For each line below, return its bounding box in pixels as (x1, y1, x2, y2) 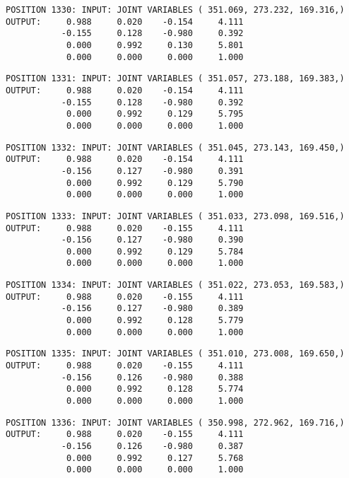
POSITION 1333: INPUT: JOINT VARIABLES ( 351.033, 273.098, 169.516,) (6, 211, 345, 221)
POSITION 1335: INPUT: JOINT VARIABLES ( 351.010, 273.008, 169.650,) (6, 349, 345, 359)
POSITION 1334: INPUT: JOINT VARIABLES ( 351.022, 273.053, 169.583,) (6, 280, 345, 291)
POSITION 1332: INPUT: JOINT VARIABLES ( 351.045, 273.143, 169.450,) (6, 142, 345, 153)
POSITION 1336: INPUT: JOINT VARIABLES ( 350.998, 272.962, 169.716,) (6, 417, 345, 428)
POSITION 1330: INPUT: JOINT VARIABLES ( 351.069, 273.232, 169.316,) (6, 5, 345, 15)
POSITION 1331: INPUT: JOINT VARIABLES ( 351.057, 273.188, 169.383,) (6, 74, 345, 84)
